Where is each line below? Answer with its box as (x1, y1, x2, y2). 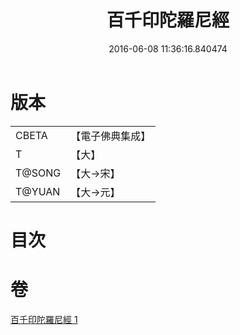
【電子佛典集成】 (70, 129, 152, 143)
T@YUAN (15, 184, 61, 198)
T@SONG (15, 166, 62, 180)
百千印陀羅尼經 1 (10, 313, 78, 325)
